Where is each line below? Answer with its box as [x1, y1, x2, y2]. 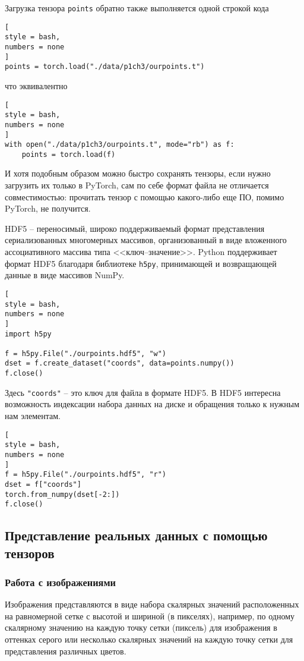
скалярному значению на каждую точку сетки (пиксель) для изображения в [5, 621, 277, 634]
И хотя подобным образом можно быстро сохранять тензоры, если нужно [5, 167, 271, 180]
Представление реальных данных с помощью [5, 526, 268, 544]
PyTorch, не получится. [5, 202, 91, 215]
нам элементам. [5, 410, 61, 422]
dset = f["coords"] [5, 480, 81, 489]
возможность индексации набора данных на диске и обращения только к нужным [5, 398, 300, 410]
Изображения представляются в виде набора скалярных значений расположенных [5, 598, 299, 610]
